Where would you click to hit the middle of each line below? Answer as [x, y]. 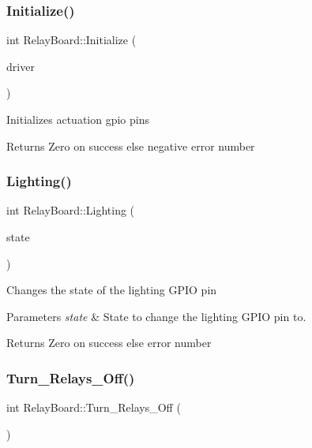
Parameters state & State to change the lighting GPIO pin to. [156, 316]
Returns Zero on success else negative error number [131, 146]
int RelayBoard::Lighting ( [71, 210]
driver [21, 66]
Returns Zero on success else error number [109, 343]
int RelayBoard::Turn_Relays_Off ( [94, 407]
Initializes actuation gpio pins [78, 119]
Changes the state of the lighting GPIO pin [112, 290]
